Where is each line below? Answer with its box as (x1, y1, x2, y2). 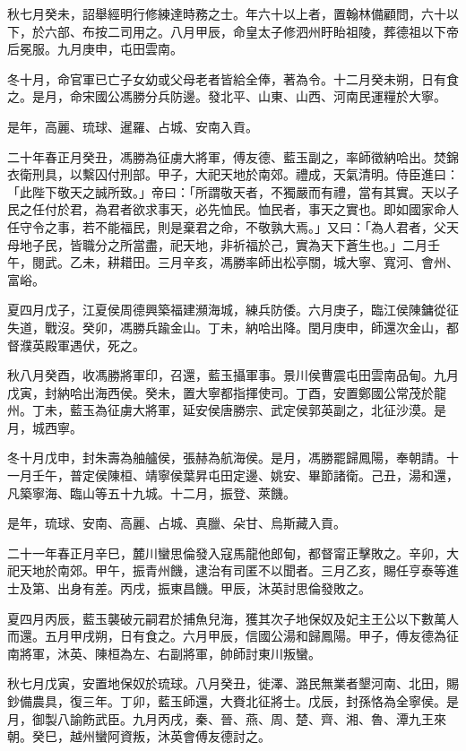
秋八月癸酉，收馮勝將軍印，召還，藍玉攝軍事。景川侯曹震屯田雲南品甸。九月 (7, 366, 459, 384)
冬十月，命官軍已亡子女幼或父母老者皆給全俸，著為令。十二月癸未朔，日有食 (7, 69, 459, 88)
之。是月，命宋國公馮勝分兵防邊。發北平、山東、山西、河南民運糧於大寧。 (7, 87, 446, 106)
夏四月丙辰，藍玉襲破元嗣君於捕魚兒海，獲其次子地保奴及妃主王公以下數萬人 (7, 609, 459, 627)
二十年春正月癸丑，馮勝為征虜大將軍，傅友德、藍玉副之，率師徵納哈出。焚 (7, 147, 446, 166)
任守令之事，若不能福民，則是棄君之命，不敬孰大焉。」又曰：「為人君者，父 (7, 217, 446, 236)
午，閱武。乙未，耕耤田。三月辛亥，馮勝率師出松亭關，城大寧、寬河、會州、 (7, 253, 459, 272)
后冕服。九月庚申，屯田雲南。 (7, 39, 183, 58)
